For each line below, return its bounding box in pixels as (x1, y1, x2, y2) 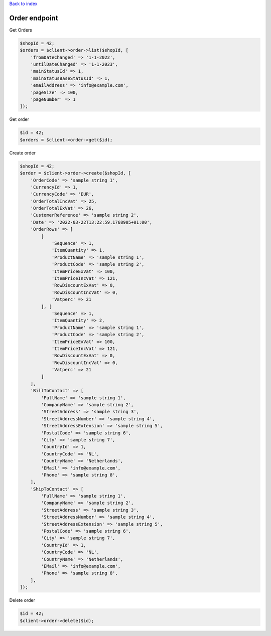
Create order (9, 149, 36, 155)
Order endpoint (9, 14, 58, 22)
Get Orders (9, 27, 33, 33)
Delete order (9, 597, 35, 603)
